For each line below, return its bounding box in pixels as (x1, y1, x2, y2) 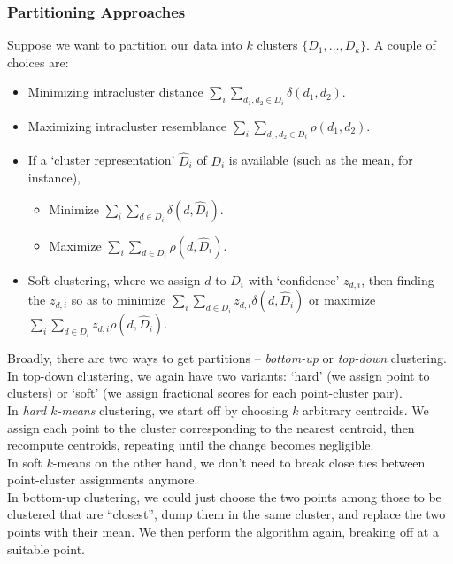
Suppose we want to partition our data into (7, 35, 242, 54)
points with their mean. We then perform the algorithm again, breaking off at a (7, 522, 439, 541)
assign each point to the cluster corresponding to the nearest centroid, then (7, 418, 415, 437)
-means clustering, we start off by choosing (57, 400, 288, 419)
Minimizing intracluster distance (27, 82, 203, 101)
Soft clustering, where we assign (27, 270, 201, 289)
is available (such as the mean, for (228, 151, 413, 169)
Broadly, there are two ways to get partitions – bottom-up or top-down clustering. (7, 349, 447, 367)
